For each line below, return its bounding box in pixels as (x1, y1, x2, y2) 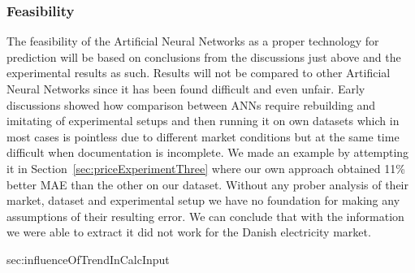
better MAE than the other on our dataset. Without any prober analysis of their (6, 175, 409, 193)
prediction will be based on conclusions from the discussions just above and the (6, 48, 401, 65)
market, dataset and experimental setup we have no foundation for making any (6, 192, 400, 209)
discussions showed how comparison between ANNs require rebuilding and (6, 96, 376, 113)
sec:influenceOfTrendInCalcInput (6, 250, 170, 267)
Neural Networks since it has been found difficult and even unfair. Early (6, 80, 365, 97)
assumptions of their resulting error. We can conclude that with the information (6, 207, 404, 224)
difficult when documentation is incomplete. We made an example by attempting (6, 144, 409, 161)
